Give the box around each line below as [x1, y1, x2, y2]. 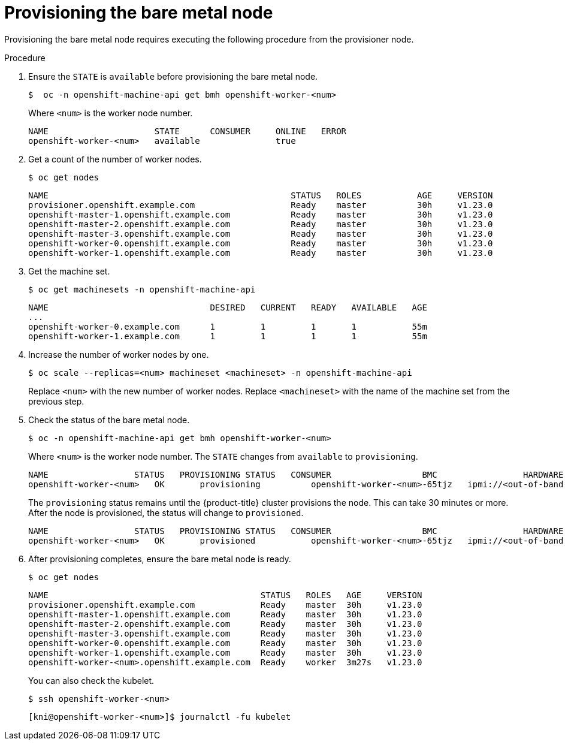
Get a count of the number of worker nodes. [28, 153, 202, 164]
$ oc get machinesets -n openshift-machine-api [28, 284, 256, 294]
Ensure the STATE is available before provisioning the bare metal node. [28, 71, 318, 82]
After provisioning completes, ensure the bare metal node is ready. [28, 553, 291, 564]
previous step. [28, 396, 84, 406]
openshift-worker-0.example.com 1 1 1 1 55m [28, 321, 427, 331]
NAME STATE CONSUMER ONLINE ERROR [28, 126, 347, 136]
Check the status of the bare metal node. [28, 414, 190, 425]
